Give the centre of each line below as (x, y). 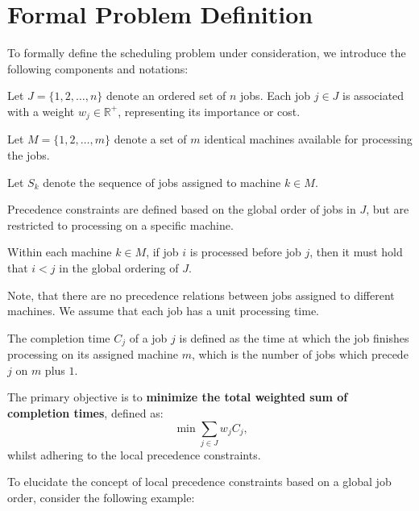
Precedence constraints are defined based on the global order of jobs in (182, 209)
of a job (148, 337)
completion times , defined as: (85, 412)
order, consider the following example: (101, 498)
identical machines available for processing (308, 139)
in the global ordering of (119, 267)
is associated (373, 96)
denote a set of (150, 139)
